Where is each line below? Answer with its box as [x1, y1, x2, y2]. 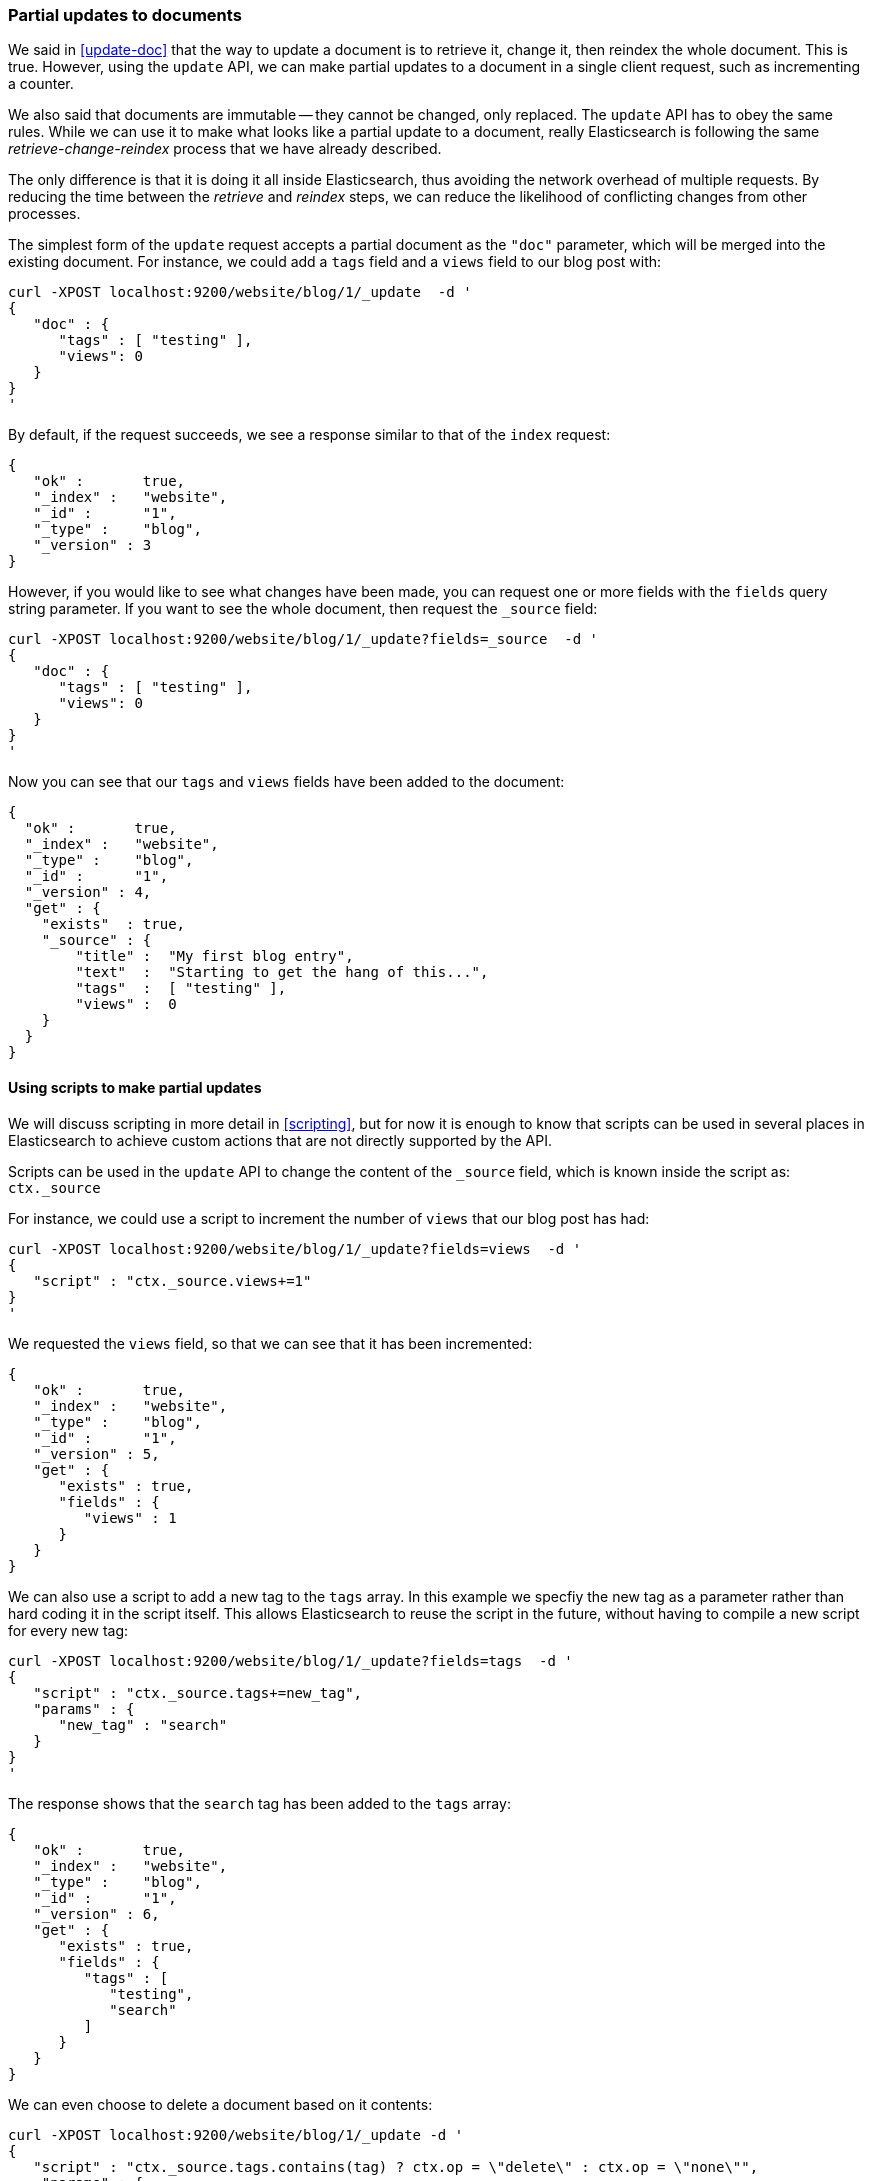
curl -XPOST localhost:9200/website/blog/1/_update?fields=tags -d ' [8, 1652, 573, 1669]
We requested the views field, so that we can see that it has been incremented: [8, 1334, 533, 1352]
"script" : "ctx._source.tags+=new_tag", [33, 1684, 363, 1701]
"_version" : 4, [24, 884, 152, 901]
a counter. [8, 75, 74, 93]
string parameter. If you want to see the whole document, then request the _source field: [8, 600, 598, 618]
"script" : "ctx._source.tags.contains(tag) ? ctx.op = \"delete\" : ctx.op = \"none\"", [33, 2158, 759, 2175]
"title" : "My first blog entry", [75, 948, 354, 965]
